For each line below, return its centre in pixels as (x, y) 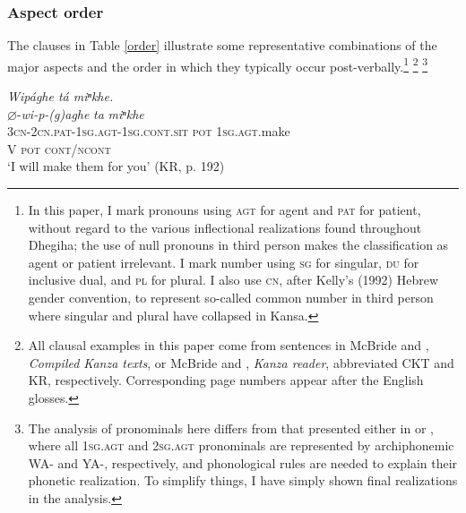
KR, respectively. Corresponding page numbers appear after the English (226, 380)
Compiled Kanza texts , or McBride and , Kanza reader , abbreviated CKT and (241, 362)
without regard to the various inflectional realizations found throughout (225, 227)
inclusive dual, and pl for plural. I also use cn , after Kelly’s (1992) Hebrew (233, 280)
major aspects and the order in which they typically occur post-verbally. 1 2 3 (218, 64)
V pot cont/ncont (59, 148)
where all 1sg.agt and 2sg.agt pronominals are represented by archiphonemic (241, 445)
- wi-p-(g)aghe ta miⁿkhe (80, 113)
